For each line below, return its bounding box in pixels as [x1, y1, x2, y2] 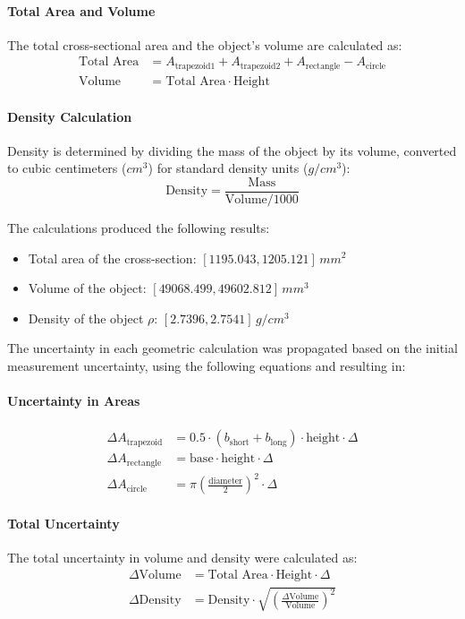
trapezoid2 [240, 61, 281, 71]
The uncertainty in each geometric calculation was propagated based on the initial [7, 339, 458, 357]
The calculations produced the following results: [7, 218, 270, 236]
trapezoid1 [174, 61, 216, 71]
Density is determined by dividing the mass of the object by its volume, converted [7, 141, 457, 159]
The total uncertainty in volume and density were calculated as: [7, 548, 358, 567]
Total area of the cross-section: [28, 248, 197, 267]
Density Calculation [7, 107, 132, 125]
